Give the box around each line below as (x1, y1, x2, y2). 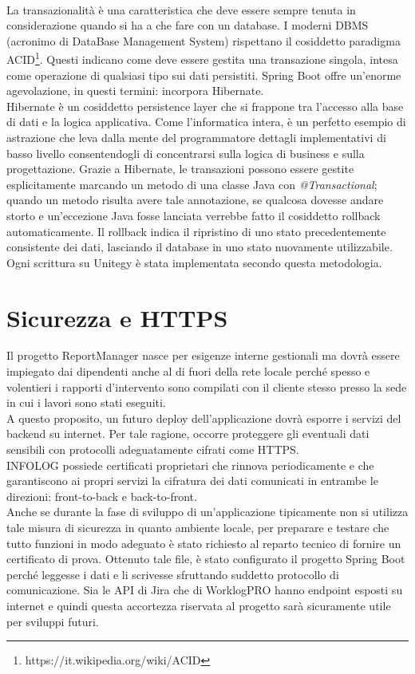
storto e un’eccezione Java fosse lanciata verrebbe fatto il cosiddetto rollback (6, 207, 381, 223)
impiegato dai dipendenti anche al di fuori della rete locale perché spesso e (6, 363, 370, 380)
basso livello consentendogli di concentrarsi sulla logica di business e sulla (6, 144, 365, 161)
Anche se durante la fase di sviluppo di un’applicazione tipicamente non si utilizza (6, 503, 409, 520)
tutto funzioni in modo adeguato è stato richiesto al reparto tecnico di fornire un (6, 534, 401, 551)
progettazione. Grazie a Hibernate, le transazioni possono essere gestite (6, 160, 354, 177)
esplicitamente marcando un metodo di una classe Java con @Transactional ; (6, 175, 377, 192)
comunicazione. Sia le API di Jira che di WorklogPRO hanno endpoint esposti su (6, 581, 403, 598)
